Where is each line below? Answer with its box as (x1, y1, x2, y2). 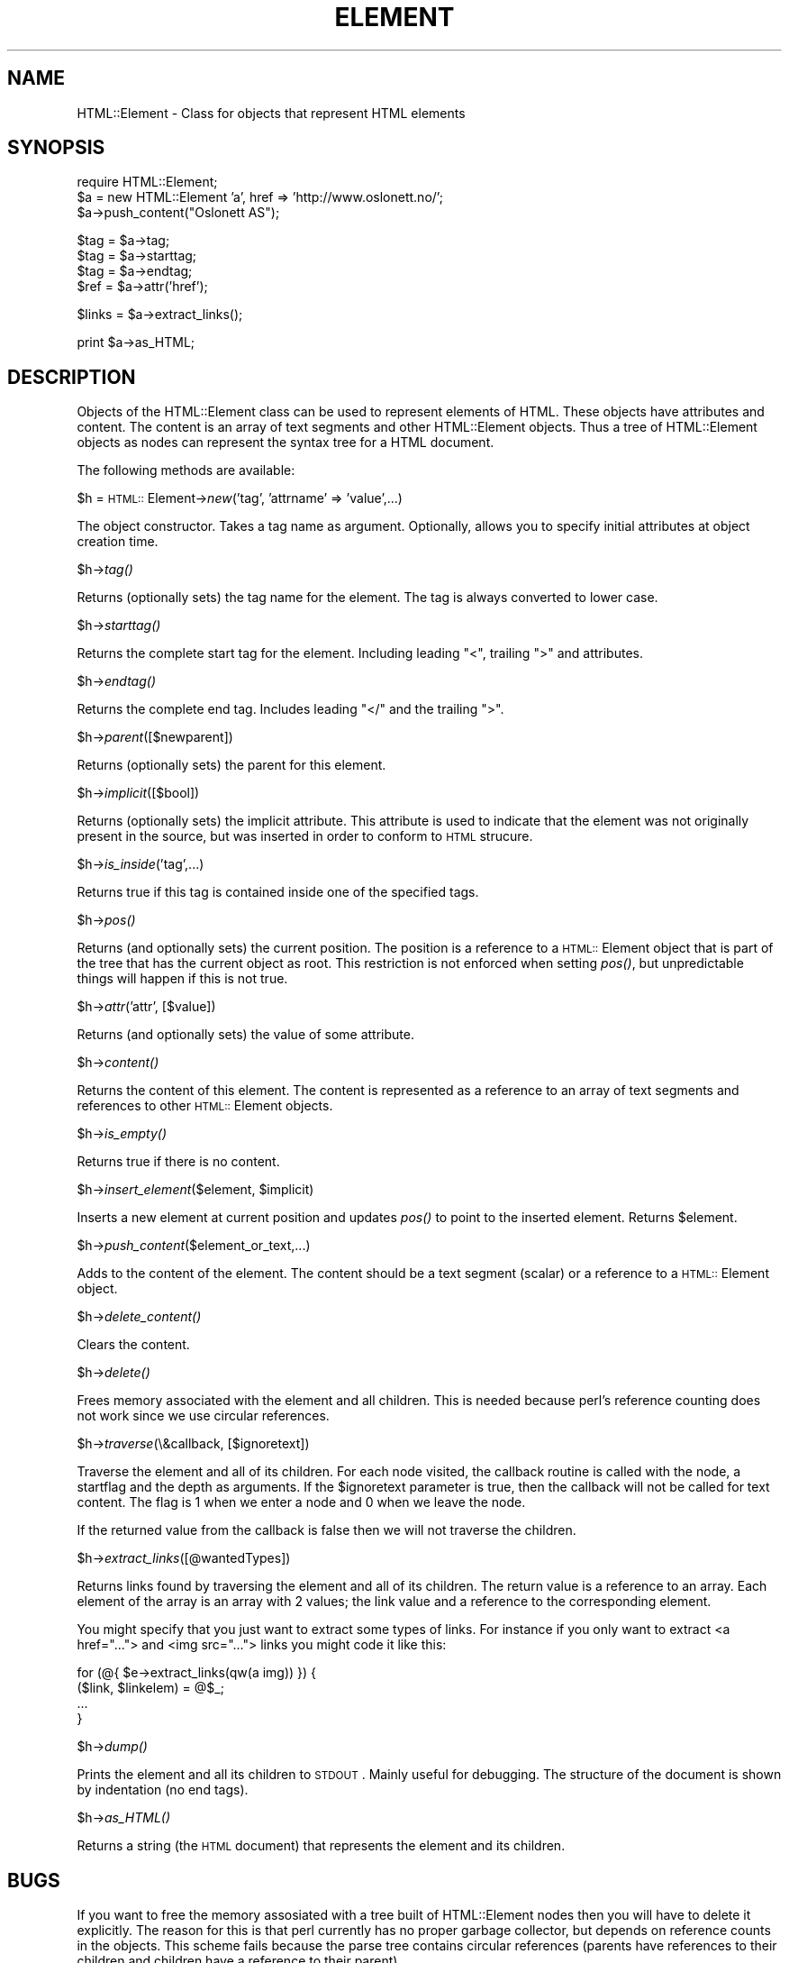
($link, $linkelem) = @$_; (77, 1680, 224, 1696)
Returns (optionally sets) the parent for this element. (77, 757, 386, 773)
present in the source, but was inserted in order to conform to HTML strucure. (77, 828, 533, 845)
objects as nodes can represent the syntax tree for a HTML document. (77, 434, 494, 451)
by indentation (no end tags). (77, 1782, 249, 1798)
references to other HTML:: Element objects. (77, 1098, 333, 1114)
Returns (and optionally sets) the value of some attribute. (77, 1027, 414, 1043)
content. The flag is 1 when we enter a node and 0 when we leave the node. (77, 1494, 526, 1511)
